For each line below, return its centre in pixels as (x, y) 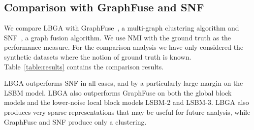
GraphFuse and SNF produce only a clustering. (75, 121)
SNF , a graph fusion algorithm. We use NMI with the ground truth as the (118, 37)
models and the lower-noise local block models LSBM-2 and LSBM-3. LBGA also (127, 102)
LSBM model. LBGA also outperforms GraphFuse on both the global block (118, 92)
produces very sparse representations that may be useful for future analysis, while (127, 112)
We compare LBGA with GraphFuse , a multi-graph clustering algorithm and (122, 28)
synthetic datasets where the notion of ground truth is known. (98, 56)
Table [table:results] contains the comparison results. (84, 66)
